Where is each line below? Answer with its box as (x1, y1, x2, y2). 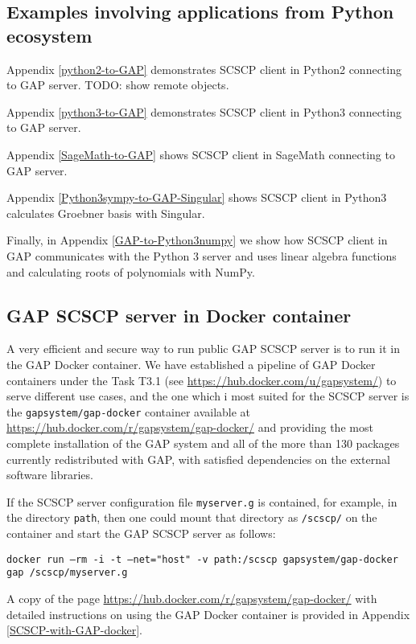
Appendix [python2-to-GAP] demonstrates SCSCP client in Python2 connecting (6, 60, 402, 77)
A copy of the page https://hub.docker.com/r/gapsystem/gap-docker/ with (6, 589, 377, 606)
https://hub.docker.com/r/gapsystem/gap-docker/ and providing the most (6, 419, 373, 436)
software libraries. (6, 466, 93, 483)
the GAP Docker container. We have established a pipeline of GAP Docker (6, 355, 376, 372)
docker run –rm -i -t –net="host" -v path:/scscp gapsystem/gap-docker (6, 553, 398, 565)
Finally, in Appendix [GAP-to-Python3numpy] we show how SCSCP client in (6, 232, 388, 248)
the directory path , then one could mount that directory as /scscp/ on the (6, 509, 377, 526)
